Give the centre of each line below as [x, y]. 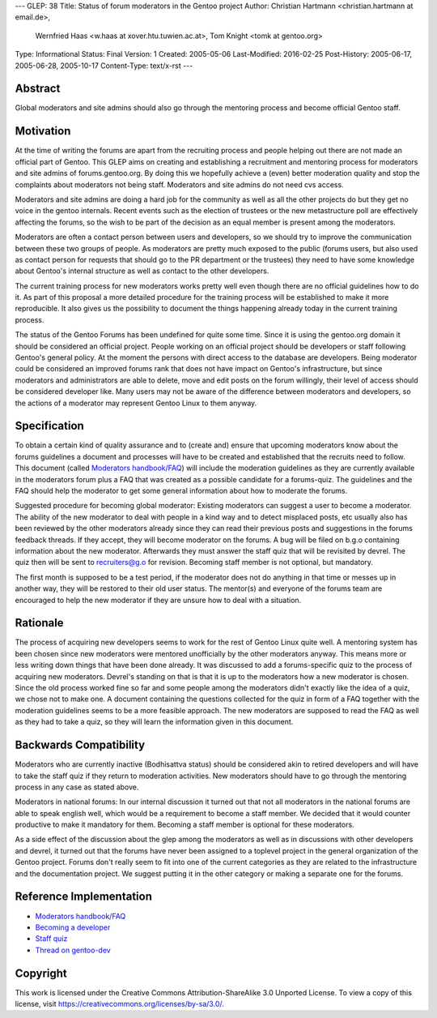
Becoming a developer [73, 927]
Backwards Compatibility [80, 745]
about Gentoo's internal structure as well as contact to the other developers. [142, 271]
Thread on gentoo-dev [73, 950]
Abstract [38, 89]
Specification [49, 426]
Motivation [43, 131]
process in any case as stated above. [77, 787]
